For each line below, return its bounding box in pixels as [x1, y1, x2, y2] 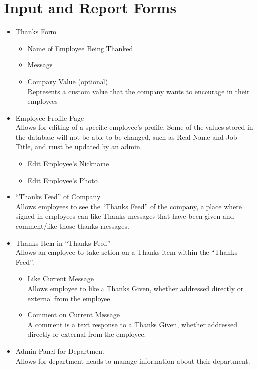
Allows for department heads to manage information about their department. [15, 355, 250, 366]
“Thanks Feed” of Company [15, 191, 101, 202]
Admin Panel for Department [15, 345, 105, 356]
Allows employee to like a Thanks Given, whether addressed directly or [27, 283, 244, 293]
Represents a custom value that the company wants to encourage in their [27, 86, 250, 96]
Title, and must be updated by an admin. [15, 141, 142, 152]
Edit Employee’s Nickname [27, 158, 109, 169]
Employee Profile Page [15, 112, 84, 123]
